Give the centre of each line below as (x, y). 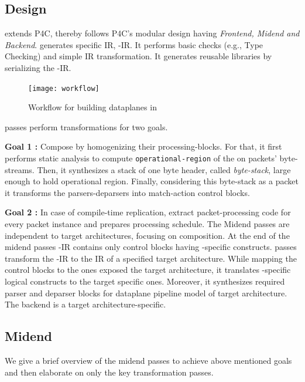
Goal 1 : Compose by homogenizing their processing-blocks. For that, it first (143, 146)
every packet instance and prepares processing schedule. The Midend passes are (147, 224)
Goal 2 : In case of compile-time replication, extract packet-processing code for (148, 212)
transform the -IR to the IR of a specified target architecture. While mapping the (151, 258)
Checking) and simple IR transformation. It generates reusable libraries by (138, 56)
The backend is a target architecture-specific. (85, 304)
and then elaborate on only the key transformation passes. (109, 372)
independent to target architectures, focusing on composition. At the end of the (147, 235)
